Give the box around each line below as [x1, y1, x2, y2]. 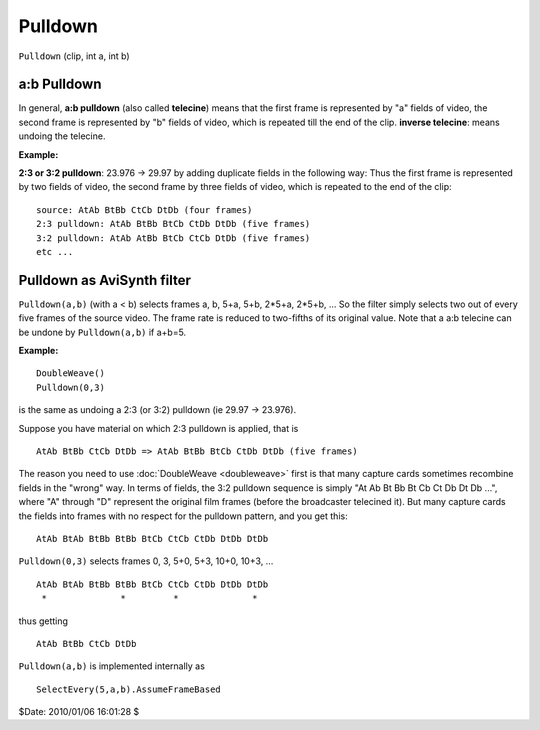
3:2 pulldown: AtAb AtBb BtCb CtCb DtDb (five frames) [36, 232, 311, 244]
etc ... [36, 246, 74, 257]
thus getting [18, 615, 69, 627]
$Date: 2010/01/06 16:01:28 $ [18, 706, 140, 718]
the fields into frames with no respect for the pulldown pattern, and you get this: [18, 510, 349, 522]
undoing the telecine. [18, 130, 106, 142]
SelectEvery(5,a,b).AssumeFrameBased [36, 683, 222, 695]
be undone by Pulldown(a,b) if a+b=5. [18, 326, 187, 338]
